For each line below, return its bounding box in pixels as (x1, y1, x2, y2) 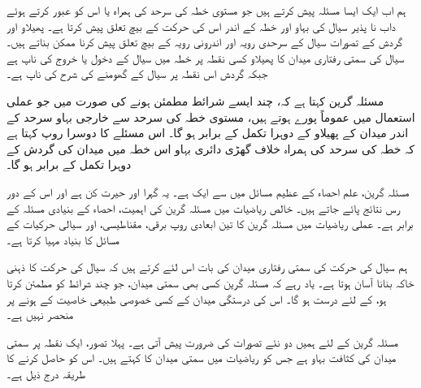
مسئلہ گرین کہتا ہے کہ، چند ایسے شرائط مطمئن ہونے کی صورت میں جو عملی (7, 92, 384, 109)
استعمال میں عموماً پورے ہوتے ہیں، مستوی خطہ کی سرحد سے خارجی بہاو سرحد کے (7, 108, 415, 125)
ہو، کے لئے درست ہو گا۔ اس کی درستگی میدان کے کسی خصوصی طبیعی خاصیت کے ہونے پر (7, 290, 387, 307)
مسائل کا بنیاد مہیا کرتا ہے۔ (7, 231, 120, 248)
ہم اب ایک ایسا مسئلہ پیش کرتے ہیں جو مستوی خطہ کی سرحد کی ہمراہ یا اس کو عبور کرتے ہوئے (7, 2, 406, 18)
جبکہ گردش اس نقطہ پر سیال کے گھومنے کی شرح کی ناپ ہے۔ (7, 65, 268, 82)
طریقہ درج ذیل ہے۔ (7, 364, 86, 382)
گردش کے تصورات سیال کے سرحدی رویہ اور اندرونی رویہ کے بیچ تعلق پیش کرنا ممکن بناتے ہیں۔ (7, 33, 403, 50)
